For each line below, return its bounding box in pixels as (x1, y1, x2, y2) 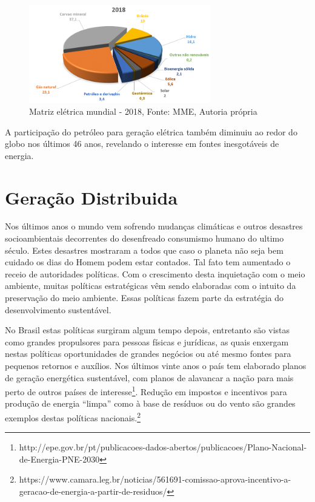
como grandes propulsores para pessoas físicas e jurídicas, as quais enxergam (5, 335, 289, 348)
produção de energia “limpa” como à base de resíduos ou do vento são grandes (5, 397, 296, 410)
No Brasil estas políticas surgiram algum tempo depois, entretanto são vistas (5, 324, 290, 336)
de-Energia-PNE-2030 (19, 452, 100, 465)
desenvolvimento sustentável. (5, 303, 111, 316)
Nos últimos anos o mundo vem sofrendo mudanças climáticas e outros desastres (5, 220, 303, 232)
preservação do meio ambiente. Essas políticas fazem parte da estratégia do (5, 291, 284, 304)
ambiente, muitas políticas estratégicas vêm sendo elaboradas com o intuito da (5, 279, 296, 292)
